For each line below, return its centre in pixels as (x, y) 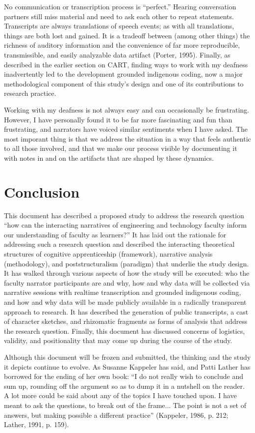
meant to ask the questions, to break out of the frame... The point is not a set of (125, 405)
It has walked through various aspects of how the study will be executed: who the (127, 273)
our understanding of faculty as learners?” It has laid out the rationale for (115, 234)
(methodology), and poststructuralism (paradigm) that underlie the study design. (127, 263)
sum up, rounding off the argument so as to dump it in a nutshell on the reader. (124, 386)
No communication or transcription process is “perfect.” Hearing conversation (120, 6)
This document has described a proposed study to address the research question (124, 215)
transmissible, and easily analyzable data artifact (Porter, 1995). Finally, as (117, 54)
